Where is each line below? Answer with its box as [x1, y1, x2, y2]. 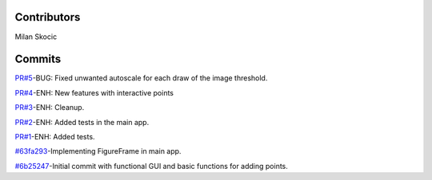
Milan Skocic [14, 32, 58, 41]
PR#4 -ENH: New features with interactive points [14, 88, 174, 97]
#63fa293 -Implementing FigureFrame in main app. [14, 147, 182, 156]
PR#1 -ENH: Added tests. [14, 131, 95, 141]
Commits [14, 53, 62, 66]
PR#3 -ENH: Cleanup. [14, 103, 85, 112]
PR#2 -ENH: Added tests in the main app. [14, 117, 150, 127]
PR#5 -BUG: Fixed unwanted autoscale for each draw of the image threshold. [14, 73, 268, 83]
